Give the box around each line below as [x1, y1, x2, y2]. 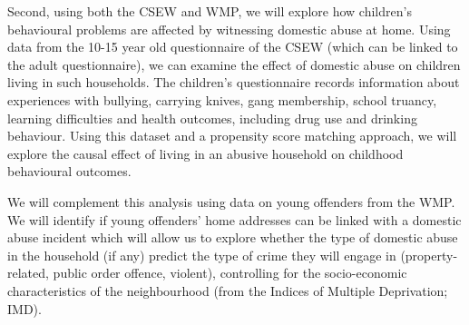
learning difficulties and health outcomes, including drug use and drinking [7, 108, 417, 127]
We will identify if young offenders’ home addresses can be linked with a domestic [7, 210, 462, 229]
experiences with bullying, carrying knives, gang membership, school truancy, [7, 90, 437, 109]
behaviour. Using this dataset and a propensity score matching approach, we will [7, 126, 457, 145]
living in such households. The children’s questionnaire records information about [7, 73, 460, 92]
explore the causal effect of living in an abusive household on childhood [7, 143, 404, 162]
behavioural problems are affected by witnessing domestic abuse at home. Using [7, 19, 451, 38]
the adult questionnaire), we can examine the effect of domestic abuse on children [7, 54, 461, 74]
